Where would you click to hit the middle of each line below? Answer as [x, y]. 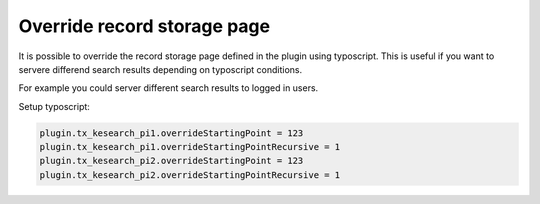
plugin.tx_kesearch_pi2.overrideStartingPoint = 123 [171, 161]
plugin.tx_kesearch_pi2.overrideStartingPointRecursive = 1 [190, 174]
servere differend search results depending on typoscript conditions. [160, 69]
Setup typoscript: [54, 106]
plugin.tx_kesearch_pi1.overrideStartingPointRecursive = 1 [190, 147]
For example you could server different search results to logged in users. [168, 88]
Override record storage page [144, 26]
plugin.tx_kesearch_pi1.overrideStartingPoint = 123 [171, 133]
